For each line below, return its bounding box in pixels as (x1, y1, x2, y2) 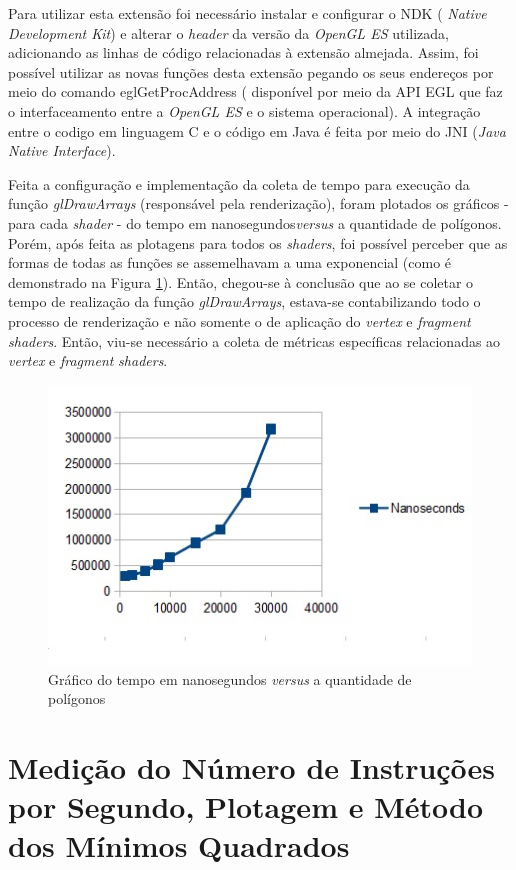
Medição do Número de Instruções (8, 747, 496, 787)
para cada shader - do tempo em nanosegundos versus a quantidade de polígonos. (8, 212, 502, 233)
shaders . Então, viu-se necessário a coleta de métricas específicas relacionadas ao (8, 330, 501, 351)
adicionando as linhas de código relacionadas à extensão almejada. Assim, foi (8, 42, 479, 63)
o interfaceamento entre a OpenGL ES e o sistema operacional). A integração (8, 100, 481, 121)
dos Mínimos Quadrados (8, 825, 350, 866)
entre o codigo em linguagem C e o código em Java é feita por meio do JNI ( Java (8, 120, 506, 141)
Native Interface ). (8, 140, 116, 161)
